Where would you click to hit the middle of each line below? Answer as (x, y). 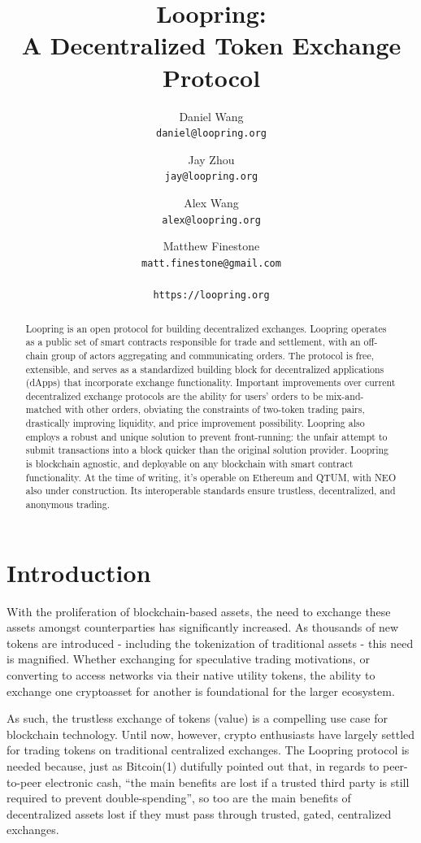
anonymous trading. (67, 504)
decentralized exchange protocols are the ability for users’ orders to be (174, 395)
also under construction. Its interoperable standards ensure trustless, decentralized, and (210, 491)
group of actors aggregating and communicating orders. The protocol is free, (213, 355)
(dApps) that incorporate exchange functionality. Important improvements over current (210, 382)
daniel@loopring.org (211, 134)
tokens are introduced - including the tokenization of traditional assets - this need (210, 643)
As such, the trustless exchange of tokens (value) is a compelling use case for (197, 718)
